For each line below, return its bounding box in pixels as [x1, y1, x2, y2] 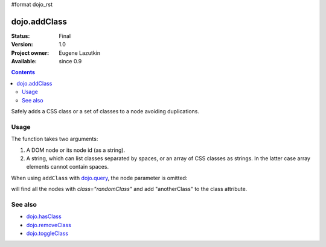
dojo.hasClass [26, 213, 62, 220]
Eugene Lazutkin [59, 49, 101, 57]
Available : [11, 58, 37, 65]
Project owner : [11, 49, 50, 57]
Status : [11, 32, 30, 39]
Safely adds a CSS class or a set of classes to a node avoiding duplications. [11, 108, 199, 115]
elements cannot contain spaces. [26, 163, 109, 170]
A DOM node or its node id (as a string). [26, 146, 126, 154]
